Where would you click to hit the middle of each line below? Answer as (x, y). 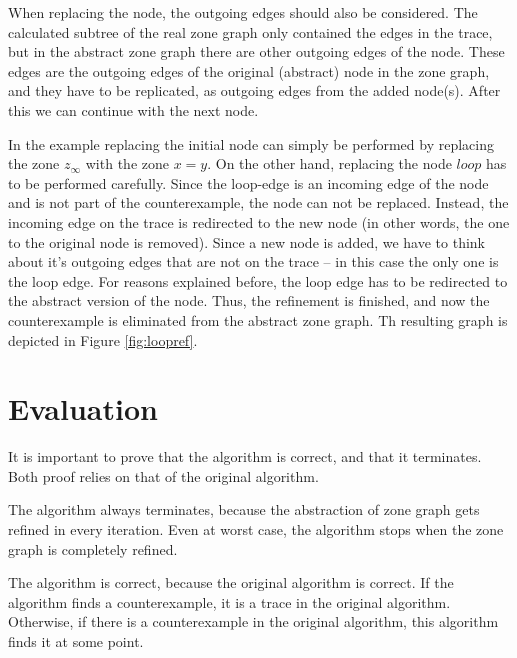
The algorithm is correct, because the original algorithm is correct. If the (231, 582)
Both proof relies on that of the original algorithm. (163, 475)
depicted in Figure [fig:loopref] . (103, 339)
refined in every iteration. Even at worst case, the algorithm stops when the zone (256, 529)
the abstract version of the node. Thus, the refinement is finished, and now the (249, 300)
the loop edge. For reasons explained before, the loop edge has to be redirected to (258, 280)
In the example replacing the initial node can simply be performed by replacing (251, 143)
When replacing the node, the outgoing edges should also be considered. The (243, 12)
